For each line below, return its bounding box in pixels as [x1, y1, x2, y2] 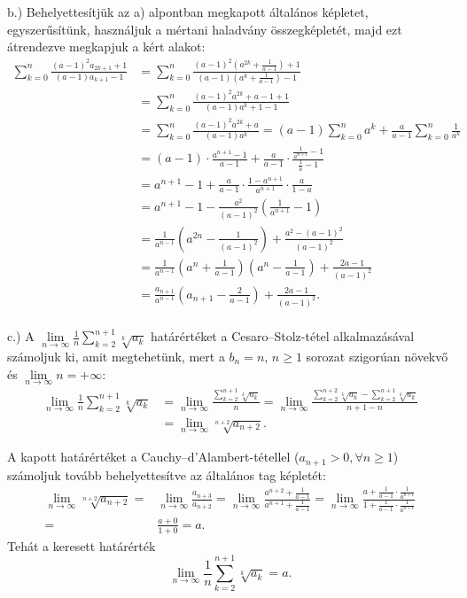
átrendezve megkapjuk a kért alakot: [7, 37, 206, 56]
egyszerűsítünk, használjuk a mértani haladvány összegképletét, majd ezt [7, 19, 402, 38]
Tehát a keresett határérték [7, 536, 156, 555]
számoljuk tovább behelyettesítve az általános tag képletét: [7, 465, 326, 484]
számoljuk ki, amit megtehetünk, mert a [7, 346, 225, 365]
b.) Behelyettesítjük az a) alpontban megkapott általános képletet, [7, 3, 369, 20]
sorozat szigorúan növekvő [306, 346, 448, 365]
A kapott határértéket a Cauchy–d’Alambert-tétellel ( [7, 447, 300, 466]
